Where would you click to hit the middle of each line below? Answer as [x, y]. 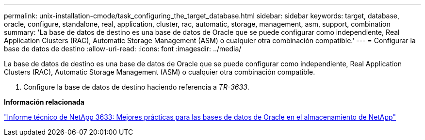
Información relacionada [44, 102]
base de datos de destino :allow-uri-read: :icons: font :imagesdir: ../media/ [123, 49]
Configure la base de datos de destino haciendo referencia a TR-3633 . [136, 87]
